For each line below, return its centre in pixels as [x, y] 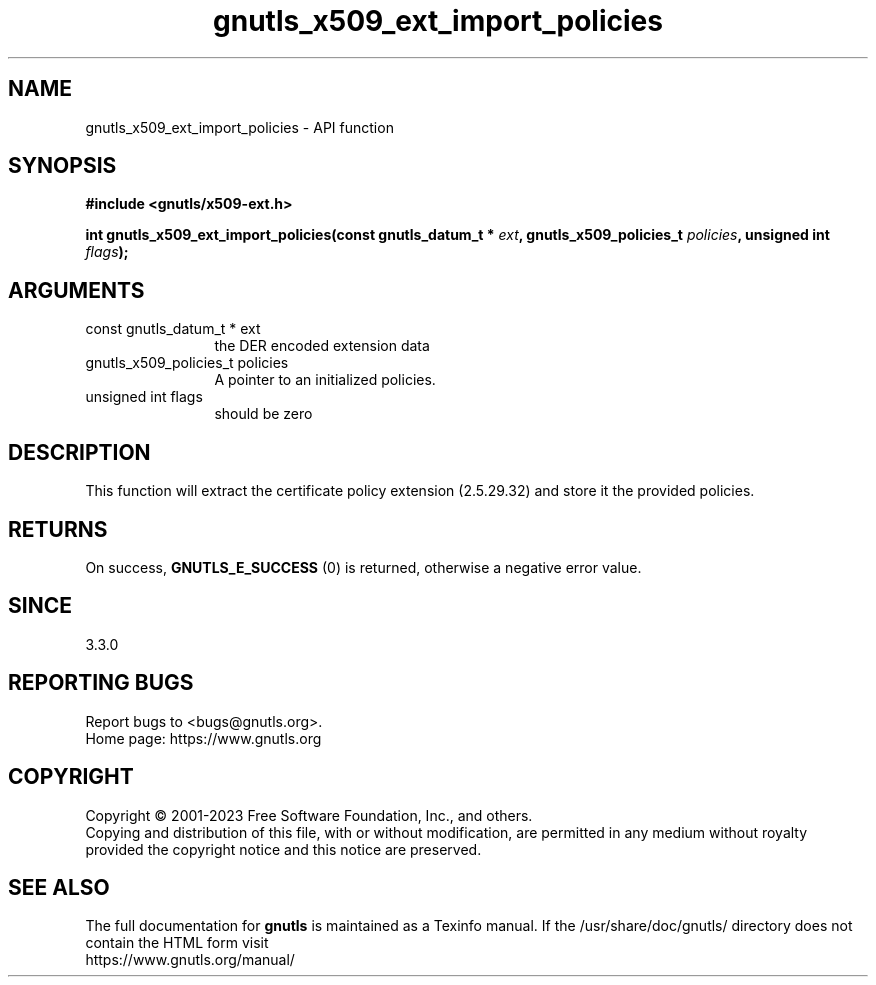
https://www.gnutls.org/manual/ [190, 960]
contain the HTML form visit [177, 943]
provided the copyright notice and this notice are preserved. [283, 849]
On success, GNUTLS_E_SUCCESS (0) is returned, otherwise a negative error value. [363, 567]
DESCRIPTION [79, 452]
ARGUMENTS [76, 290]
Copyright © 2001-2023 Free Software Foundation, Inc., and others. [309, 815]
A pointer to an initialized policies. [325, 380]
